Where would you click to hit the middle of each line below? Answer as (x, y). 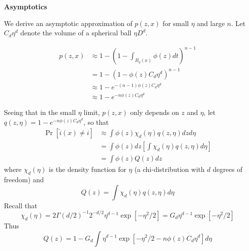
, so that (96, 122)
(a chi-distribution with (169, 169)
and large (211, 23)
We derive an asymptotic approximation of (68, 23)
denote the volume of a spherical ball (76, 33)
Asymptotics (26, 6)
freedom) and (24, 180)
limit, (92, 112)
